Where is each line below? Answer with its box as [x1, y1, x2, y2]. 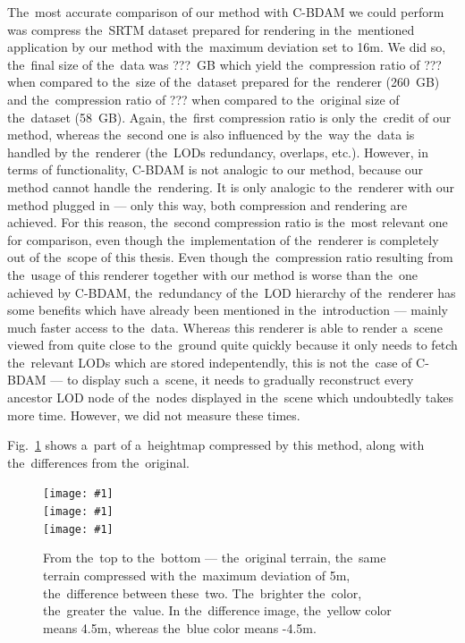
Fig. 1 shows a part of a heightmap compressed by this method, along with [7, 436, 425, 454]
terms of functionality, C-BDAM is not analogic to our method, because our [7, 160, 424, 179]
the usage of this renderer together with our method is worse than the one [7, 265, 418, 283]
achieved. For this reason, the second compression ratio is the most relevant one [7, 213, 448, 232]
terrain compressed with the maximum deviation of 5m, [43, 566, 351, 584]
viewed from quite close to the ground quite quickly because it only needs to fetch [7, 335, 458, 354]
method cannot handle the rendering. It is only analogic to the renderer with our [7, 177, 455, 196]
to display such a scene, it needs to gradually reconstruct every [66, 370, 414, 389]
